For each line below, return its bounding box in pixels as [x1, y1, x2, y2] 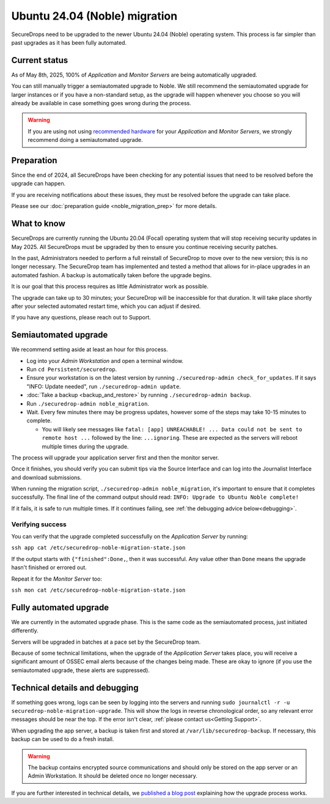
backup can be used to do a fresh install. [11, 735, 114, 743]
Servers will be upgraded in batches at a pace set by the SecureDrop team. [11, 638, 201, 646]
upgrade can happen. [11, 180, 66, 187]
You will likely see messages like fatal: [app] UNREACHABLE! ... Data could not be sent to [42, 425, 302, 433]
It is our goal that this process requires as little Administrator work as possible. [11, 283, 209, 290]
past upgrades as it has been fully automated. [11, 39, 127, 46]
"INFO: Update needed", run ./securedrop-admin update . [26, 382, 182, 390]
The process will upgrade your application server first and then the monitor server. [11, 453, 219, 461]
